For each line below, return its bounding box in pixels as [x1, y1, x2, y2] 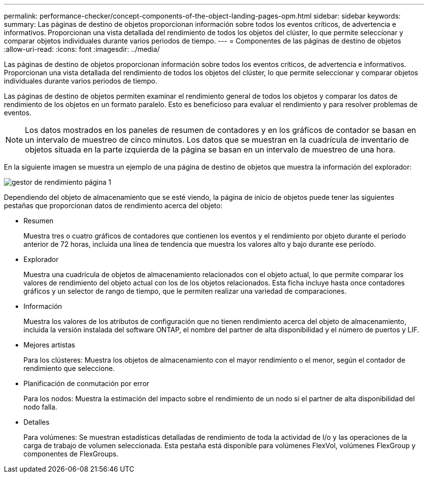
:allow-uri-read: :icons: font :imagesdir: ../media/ [4, 45, 160, 53]
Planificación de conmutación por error [23, 379, 150, 388]
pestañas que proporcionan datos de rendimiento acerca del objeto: [4, 201, 223, 210]
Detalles [23, 418, 50, 426]
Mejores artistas [23, 341, 75, 349]
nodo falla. [23, 403, 58, 411]
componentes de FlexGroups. [23, 450, 119, 458]
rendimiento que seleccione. [23, 364, 115, 372]
